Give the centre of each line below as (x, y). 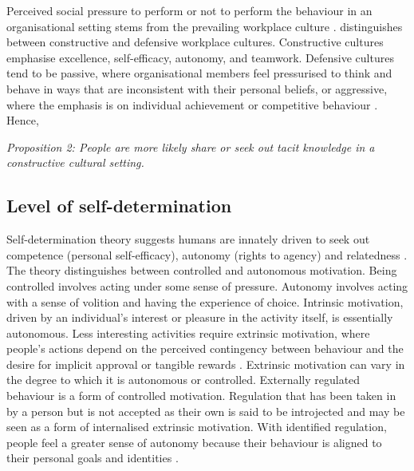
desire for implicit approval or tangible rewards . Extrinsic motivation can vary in (206, 364)
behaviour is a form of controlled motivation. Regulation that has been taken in (201, 396)
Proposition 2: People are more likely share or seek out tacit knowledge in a (191, 146)
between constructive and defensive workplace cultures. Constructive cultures (195, 42)
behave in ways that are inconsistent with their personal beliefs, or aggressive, (197, 88)
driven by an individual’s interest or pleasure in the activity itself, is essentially (200, 317)
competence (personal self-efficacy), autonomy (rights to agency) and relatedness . (207, 254)
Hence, (23, 120)
